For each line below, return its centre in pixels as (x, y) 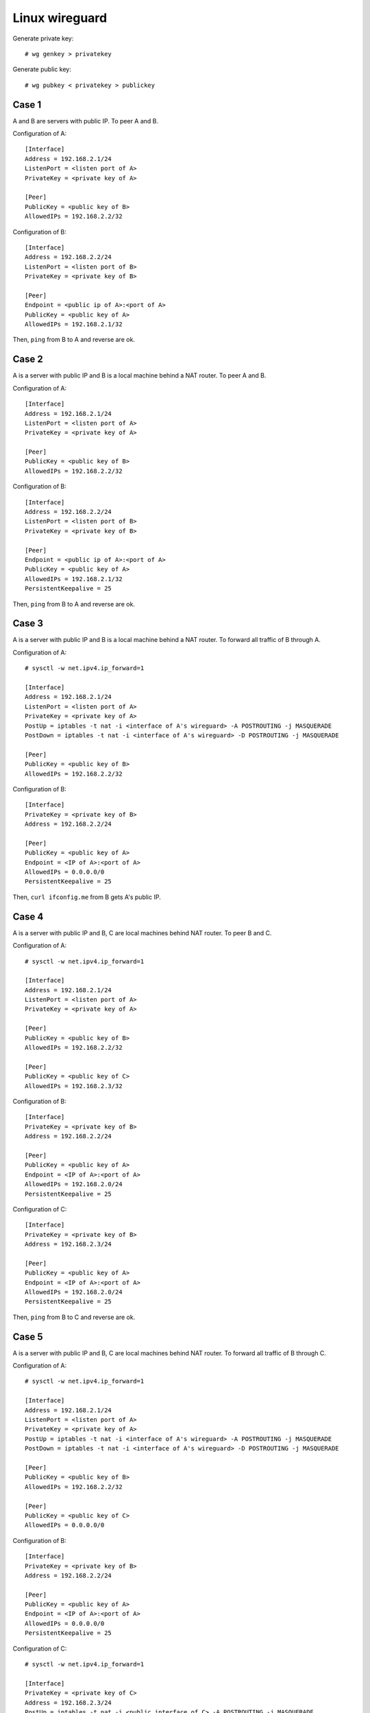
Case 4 (28, 916)
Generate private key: (43, 38)
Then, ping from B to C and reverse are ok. (74, 1317)
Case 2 (28, 359)
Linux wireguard (60, 18)
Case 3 (28, 624)
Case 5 (28, 1336)
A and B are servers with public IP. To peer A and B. (86, 121)
